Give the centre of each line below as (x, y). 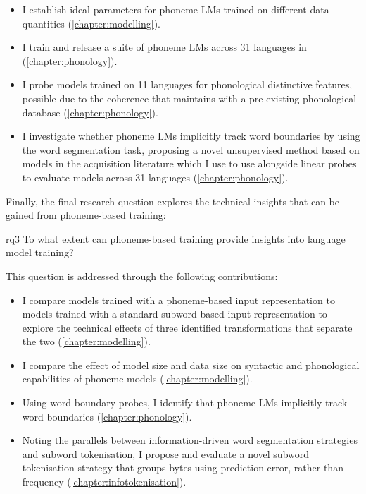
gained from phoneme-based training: (86, 215)
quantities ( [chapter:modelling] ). (91, 23)
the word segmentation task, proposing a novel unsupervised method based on (191, 149)
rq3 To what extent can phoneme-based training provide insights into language (176, 238)
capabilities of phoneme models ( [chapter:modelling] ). (137, 379)
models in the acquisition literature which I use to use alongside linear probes (189, 163)
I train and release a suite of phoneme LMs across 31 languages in (164, 47)
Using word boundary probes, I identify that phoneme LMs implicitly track (185, 403)
